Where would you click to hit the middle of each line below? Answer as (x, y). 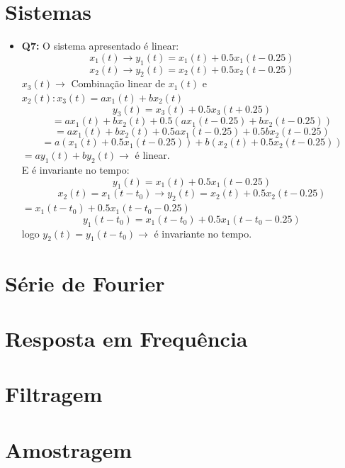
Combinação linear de (118, 83)
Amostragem (69, 449)
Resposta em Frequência (126, 339)
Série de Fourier (85, 283)
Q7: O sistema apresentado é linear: (100, 46)
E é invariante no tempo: (75, 170)
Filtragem (54, 394)
